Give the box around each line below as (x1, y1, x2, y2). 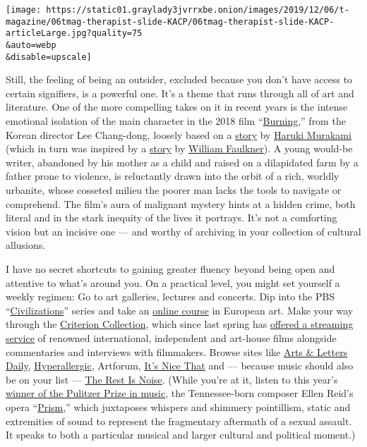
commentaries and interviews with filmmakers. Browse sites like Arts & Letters (6, 344, 348, 359)
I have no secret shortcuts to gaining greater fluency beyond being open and (6, 262, 335, 276)
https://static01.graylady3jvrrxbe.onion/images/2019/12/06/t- (46, 5, 349, 15)
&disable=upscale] (6, 51, 92, 62)
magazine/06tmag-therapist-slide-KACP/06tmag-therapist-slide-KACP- (6, 16, 335, 27)
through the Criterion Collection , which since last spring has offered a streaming (6, 317, 354, 331)
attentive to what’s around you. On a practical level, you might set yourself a (6, 275, 340, 290)
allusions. (6, 238, 46, 252)
